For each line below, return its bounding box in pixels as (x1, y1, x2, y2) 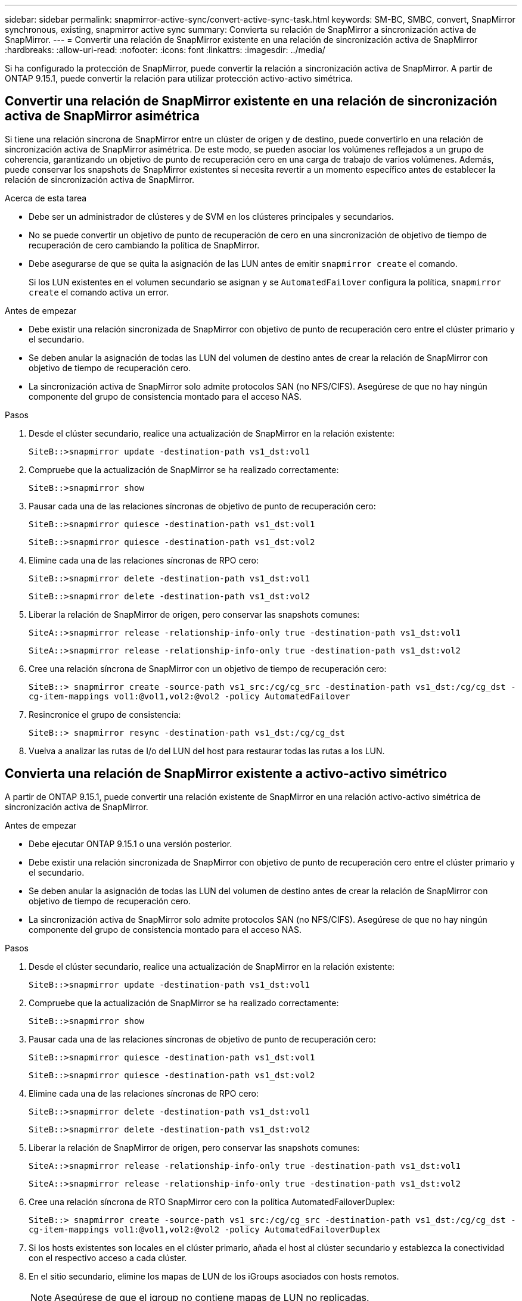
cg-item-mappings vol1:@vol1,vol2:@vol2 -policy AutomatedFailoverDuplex (29, 1224, 381, 1234)
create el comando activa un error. (29, 287, 169, 297)
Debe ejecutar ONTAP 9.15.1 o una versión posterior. (29, 838, 232, 849)
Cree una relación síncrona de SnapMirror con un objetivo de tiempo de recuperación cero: (29, 663, 387, 674)
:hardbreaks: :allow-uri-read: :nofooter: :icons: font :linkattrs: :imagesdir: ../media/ (5, 45, 325, 55)
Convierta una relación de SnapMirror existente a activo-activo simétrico (5, 766, 448, 782)
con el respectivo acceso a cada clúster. (29, 1252, 187, 1263)
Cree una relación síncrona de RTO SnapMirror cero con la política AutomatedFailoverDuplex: (29, 1196, 395, 1207)
